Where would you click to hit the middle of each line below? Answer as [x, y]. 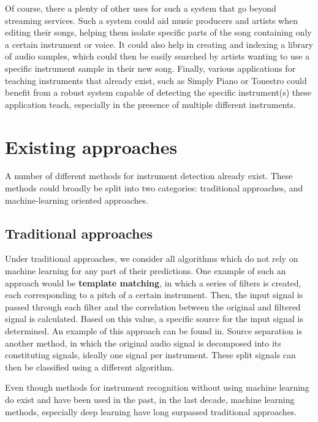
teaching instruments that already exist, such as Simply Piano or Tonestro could [156, 80]
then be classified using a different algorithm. [90, 366]
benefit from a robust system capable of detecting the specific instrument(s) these [158, 92]
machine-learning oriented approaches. [77, 200]
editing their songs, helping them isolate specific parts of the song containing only [158, 32]
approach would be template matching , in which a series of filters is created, [153, 282]
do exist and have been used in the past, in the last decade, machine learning [150, 399]
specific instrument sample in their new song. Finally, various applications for [150, 68]
